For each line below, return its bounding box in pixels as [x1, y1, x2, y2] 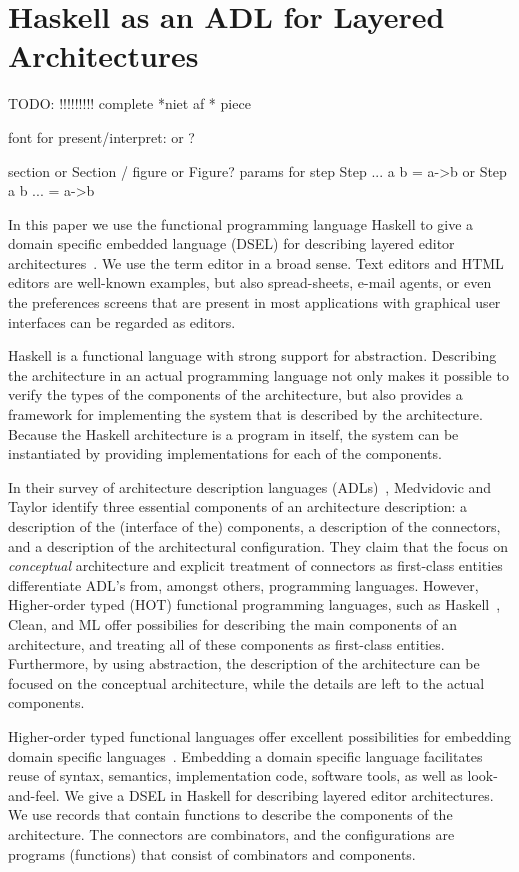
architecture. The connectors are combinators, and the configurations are [8, 823, 455, 844]
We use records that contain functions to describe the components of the [8, 804, 453, 825]
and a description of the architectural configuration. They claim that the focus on [8, 535, 509, 556]
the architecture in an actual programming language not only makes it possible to [8, 364, 509, 385]
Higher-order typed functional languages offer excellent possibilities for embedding [8, 725, 511, 746]
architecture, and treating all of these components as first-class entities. [8, 633, 445, 654]
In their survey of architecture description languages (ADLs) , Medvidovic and [8, 476, 492, 497]
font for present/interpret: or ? [8, 126, 195, 147]
